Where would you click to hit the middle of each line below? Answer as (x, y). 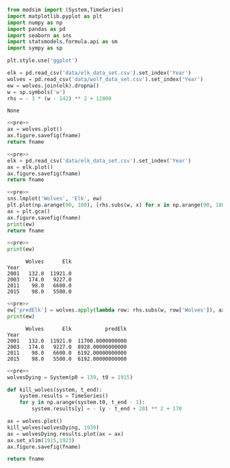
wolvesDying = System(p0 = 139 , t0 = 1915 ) (70, 377)
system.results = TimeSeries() (64, 396)
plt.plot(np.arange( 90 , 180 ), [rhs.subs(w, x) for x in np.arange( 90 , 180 (116, 205)
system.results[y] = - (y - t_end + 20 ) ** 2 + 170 (107, 409)
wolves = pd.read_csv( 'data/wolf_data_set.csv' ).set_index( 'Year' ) (105, 79)
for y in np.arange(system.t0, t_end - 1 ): (82, 402)
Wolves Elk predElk (76, 329)
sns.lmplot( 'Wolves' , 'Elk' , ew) (55, 199)
